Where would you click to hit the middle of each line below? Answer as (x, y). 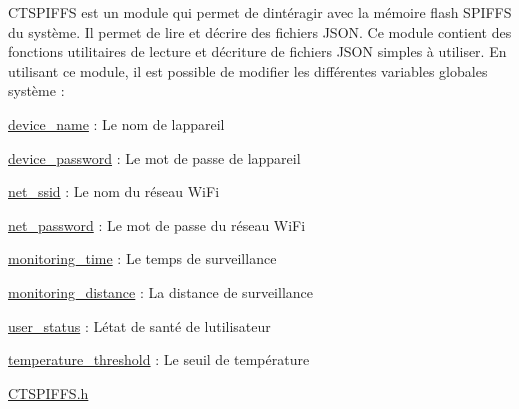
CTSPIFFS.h (48, 392)
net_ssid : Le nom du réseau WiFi (114, 191)
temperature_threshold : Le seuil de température (159, 359)
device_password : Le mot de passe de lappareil (154, 157)
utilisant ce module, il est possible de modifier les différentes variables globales (248, 70)
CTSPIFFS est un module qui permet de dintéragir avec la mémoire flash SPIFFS (260, 12)
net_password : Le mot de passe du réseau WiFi (157, 224)
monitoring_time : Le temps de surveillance (142, 258)
